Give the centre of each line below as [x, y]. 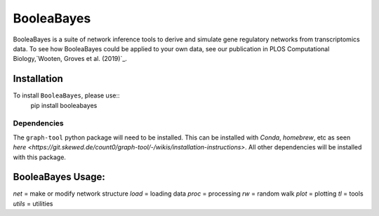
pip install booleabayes [64, 105]
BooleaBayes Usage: [59, 177]
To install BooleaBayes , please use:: [66, 95]
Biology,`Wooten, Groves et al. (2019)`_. [70, 59]
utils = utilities [33, 203]
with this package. [40, 157]
